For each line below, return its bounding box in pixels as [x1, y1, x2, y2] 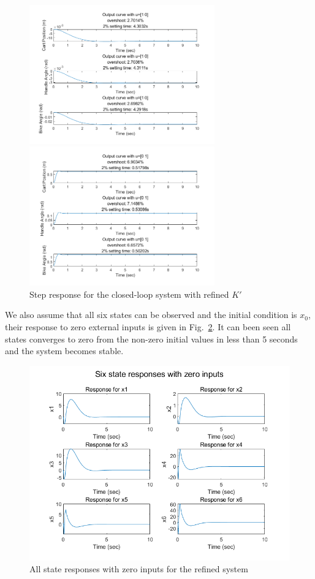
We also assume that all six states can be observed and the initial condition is [5, 308, 297, 321]
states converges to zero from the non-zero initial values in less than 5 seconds [5, 332, 298, 345]
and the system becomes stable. [5, 344, 124, 357]
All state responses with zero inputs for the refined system [29, 562, 248, 575]
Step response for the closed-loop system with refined [29, 287, 229, 300]
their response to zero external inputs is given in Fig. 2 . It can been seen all [5, 320, 291, 333]
